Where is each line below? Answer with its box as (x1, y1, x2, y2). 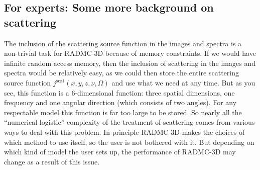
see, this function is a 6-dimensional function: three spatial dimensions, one (4, 87, 235, 98)
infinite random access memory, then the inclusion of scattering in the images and (4, 57, 255, 68)
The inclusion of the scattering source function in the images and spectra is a (4, 38, 242, 48)
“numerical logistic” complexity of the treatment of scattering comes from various (4, 117, 255, 127)
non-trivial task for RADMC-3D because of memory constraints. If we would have (4, 48, 256, 58)
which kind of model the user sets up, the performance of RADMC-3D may (4, 146, 236, 157)
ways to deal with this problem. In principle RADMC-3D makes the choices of (4, 126, 245, 137)
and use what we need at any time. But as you (111, 77, 255, 88)
